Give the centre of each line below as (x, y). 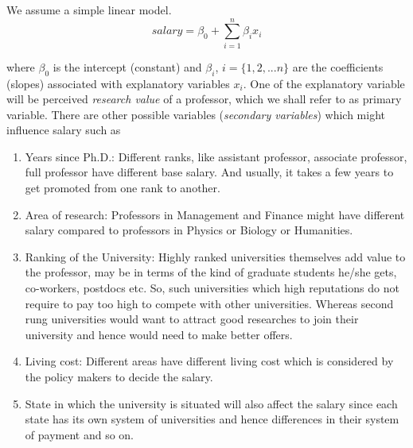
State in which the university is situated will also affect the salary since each (211, 403)
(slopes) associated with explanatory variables (118, 83)
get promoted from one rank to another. (123, 188)
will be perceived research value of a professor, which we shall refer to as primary (204, 99)
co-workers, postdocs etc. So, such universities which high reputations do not (212, 288)
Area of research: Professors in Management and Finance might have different (215, 214)
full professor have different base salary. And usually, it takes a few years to (209, 172)
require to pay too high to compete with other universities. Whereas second (209, 303)
